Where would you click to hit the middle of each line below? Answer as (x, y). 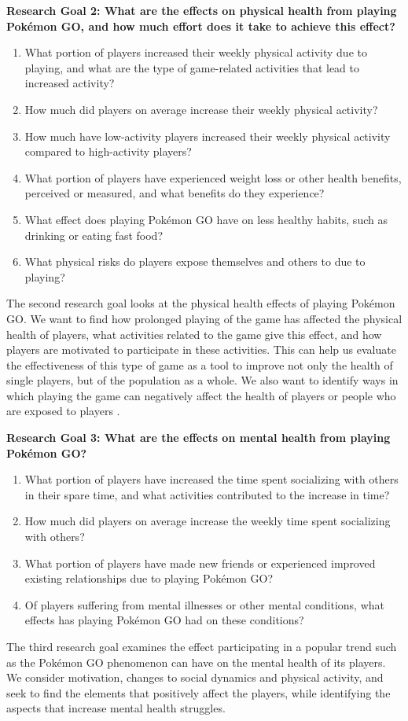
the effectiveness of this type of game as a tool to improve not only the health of (200, 364)
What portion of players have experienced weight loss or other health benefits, (213, 177)
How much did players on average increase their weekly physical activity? (201, 109)
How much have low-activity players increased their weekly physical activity (208, 136)
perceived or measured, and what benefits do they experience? (175, 193)
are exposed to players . (63, 411)
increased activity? (70, 83)
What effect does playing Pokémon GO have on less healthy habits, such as (206, 219)
